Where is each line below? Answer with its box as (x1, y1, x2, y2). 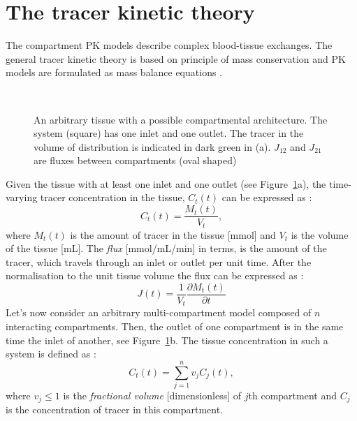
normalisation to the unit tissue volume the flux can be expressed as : (6, 268, 304, 283)
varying (6, 190, 38, 205)
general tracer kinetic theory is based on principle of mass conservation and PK (6, 51, 346, 66)
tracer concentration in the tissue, (40, 190, 185, 205)
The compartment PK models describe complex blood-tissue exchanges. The (6, 38, 333, 52)
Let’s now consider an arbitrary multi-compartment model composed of (6, 305, 312, 320)
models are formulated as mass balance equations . (6, 65, 223, 80)
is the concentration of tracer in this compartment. (6, 402, 224, 417)
